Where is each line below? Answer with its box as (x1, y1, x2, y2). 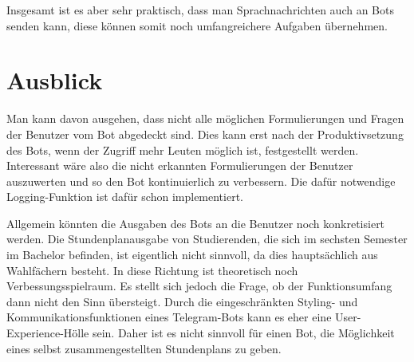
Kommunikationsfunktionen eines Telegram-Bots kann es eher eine (6, 309, 332, 325)
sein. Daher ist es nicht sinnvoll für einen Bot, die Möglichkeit (92, 325, 395, 341)
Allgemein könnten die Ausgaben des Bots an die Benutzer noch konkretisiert (6, 214, 385, 231)
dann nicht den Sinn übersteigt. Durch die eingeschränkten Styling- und (6, 293, 358, 309)
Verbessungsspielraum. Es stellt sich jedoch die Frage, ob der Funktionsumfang (6, 277, 392, 294)
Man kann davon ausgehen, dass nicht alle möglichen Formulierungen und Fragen (6, 110, 404, 127)
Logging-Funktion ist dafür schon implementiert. (6, 188, 243, 205)
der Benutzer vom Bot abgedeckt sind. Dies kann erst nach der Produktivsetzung (6, 125, 404, 142)
